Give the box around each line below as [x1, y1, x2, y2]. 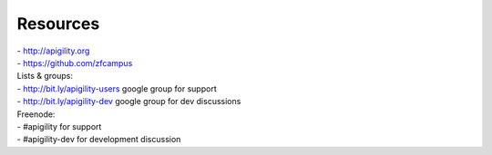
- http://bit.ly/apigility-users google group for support [16, 82, 218, 94]
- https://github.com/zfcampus [16, 57, 133, 68]
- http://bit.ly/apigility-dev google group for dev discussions [16, 96, 241, 107]
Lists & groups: [16, 71, 73, 82]
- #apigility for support [16, 121, 102, 131]
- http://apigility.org [16, 45, 90, 56]
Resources [16, 14, 100, 34]
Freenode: [16, 109, 56, 120]
